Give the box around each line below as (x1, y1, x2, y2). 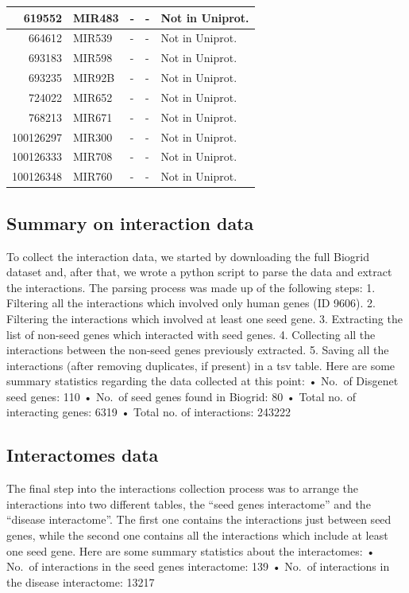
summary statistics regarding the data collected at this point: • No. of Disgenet (6, 373, 399, 389)
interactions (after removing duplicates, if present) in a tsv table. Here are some (6, 357, 395, 373)
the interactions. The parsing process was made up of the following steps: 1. (6, 279, 376, 295)
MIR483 (73, 9, 119, 25)
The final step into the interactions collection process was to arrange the (6, 480, 359, 497)
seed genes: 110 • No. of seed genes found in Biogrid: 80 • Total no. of (6, 388, 356, 404)
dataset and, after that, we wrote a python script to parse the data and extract (6, 263, 392, 280)
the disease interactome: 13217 (6, 573, 155, 590)
